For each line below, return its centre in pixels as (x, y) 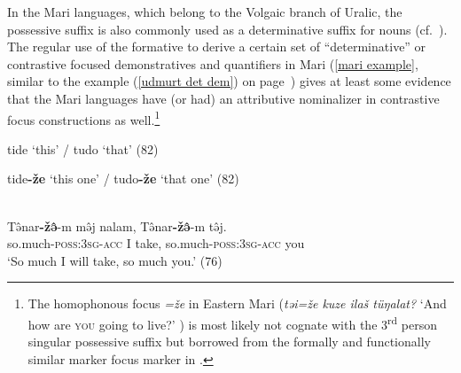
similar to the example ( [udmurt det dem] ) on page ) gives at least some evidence (229, 81)
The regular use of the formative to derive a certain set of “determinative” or (217, 47)
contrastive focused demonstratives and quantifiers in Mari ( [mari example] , (213, 63)
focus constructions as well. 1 (84, 118)
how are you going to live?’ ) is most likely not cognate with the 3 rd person (232, 322)
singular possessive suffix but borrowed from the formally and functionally (229, 342)
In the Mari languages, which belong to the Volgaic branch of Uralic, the (205, 12)
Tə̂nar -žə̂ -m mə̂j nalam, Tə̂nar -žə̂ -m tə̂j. (117, 225)
